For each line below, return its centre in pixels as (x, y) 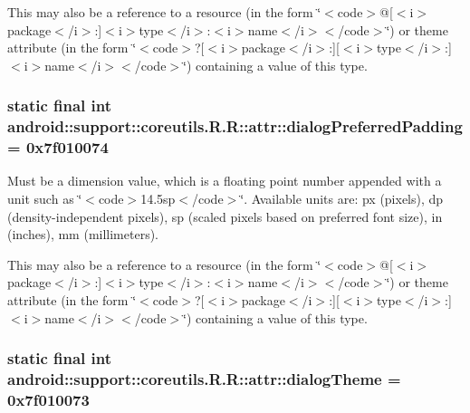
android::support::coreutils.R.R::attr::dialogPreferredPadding (235, 126)
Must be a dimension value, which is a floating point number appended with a (225, 181)
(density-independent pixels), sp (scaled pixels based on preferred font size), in (225, 216)
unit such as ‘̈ (45, 199)
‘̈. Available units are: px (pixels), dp (342, 199)
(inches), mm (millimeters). (83, 234)
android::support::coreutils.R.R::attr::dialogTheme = (204, 379)
